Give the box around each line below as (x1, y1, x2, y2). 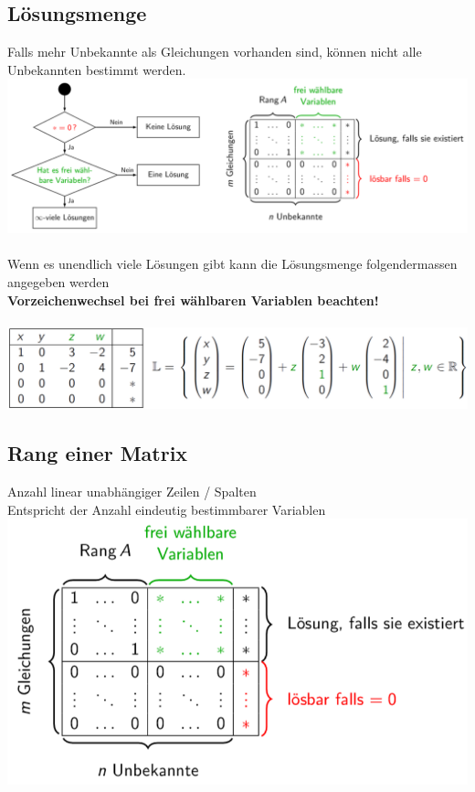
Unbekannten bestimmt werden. (7, 59, 186, 79)
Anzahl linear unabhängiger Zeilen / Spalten (7, 482, 257, 501)
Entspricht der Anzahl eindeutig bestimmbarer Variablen (7, 499, 326, 519)
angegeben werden (7, 272, 110, 291)
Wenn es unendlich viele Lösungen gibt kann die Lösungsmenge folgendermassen (7, 254, 458, 273)
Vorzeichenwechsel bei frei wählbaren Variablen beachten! (7, 290, 379, 309)
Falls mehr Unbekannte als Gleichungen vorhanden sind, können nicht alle (7, 42, 422, 61)
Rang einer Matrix (7, 439, 188, 467)
